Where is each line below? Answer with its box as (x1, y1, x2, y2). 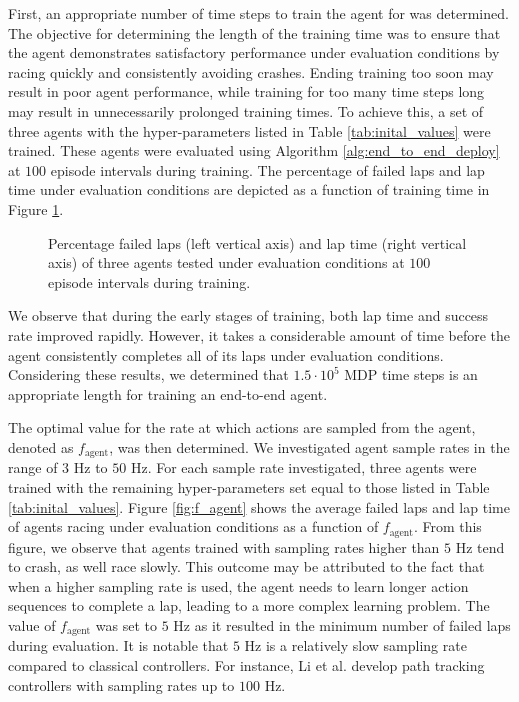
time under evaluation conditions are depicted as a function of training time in (8, 179, 490, 200)
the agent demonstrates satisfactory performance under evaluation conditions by (8, 42, 500, 63)
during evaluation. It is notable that (8, 635, 229, 656)
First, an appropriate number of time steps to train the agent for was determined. (8, 3, 509, 23)
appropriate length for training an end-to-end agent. (8, 383, 328, 404)
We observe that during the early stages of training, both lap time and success (8, 305, 489, 326)
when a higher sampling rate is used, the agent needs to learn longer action (8, 575, 469, 596)
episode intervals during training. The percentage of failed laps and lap (50, 159, 485, 180)
